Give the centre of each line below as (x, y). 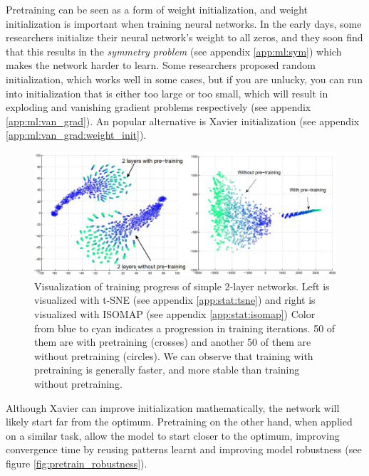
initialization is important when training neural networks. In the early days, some (184, 23)
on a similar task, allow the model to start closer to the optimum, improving (173, 435)
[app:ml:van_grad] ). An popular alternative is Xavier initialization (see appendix (183, 121)
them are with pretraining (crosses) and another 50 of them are (173, 342)
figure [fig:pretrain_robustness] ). (77, 463)
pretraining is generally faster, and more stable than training (167, 370)
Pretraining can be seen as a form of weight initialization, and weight (157, 9)
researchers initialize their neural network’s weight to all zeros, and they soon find (184, 37)
